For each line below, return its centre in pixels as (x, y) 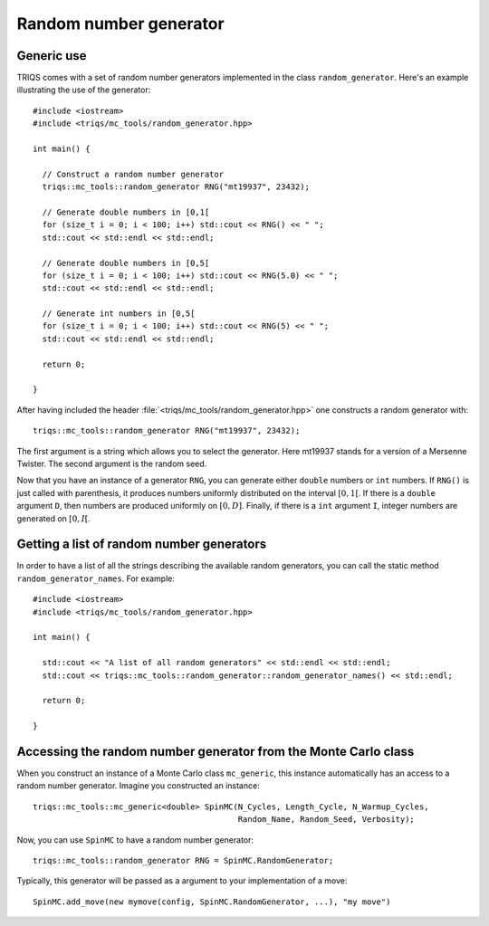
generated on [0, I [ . (53, 518)
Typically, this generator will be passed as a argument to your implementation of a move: (182, 881)
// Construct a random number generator (133, 174)
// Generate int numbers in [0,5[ (119, 314)
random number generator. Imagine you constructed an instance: (138, 786)
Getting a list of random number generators (142, 544)
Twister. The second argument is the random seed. (112, 463)
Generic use (52, 56)
